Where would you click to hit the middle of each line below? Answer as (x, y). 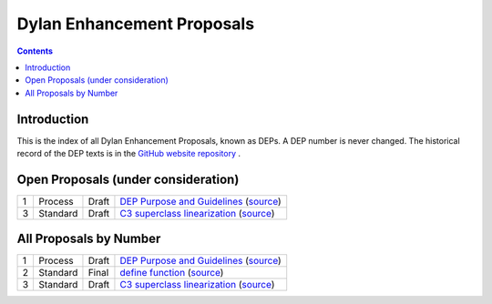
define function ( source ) (172, 273)
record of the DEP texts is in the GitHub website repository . (129, 154)
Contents (35, 51)
